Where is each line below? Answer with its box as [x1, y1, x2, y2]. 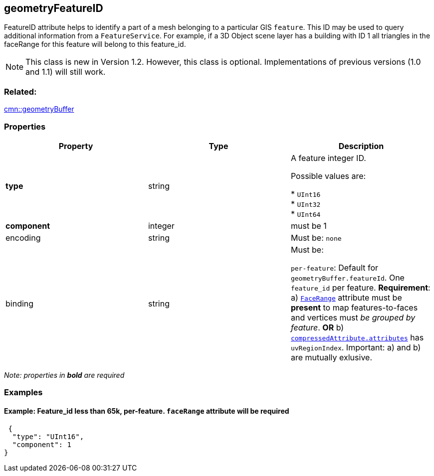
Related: [4, 86, 37, 97]
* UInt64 [290, 208, 321, 219]
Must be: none [290, 232, 342, 243]
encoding [5, 232, 41, 243]
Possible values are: [290, 170, 366, 181]
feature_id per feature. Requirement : [290, 282, 431, 293]
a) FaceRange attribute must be [290, 292, 402, 303]
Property [58, 141, 93, 151]
